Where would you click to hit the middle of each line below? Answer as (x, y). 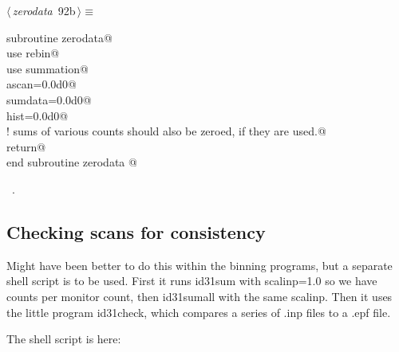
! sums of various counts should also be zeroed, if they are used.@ (166, 131)
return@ (26, 146)
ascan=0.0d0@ (41, 84)
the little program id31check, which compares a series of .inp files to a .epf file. (199, 312)
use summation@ (47, 68)
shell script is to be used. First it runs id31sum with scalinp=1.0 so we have (192, 281)
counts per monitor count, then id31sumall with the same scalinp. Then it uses (199, 296)
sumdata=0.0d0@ (49, 99)
